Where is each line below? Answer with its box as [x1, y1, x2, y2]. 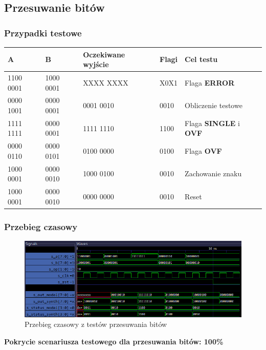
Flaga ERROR [185, 77, 235, 88]
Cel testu [185, 54, 218, 65]
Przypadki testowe [4, 26, 82, 39]
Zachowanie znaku [185, 168, 242, 179]
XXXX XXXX [83, 77, 128, 88]
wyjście [83, 59, 109, 70]
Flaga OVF [185, 146, 222, 156]
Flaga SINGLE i [185, 117, 240, 128]
